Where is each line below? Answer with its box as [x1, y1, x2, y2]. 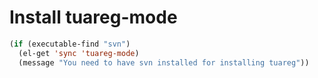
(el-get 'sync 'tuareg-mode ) [18, 48, 140, 58]
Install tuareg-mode [9, 6, 178, 29]
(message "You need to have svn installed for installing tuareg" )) [18, 57, 310, 68]
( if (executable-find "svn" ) [9, 39, 131, 49]
